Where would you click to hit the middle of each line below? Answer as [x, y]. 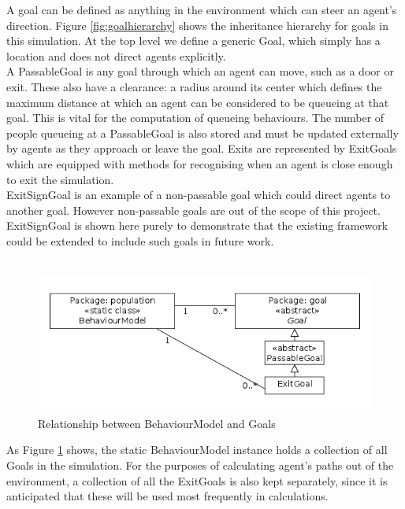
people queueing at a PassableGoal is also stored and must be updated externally [202, 133]
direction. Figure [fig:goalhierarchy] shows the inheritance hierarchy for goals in [197, 25]
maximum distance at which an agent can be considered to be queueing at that [198, 102]
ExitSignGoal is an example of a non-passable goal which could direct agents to [199, 195]
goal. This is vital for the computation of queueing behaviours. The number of [195, 118]
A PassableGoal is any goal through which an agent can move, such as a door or [200, 71]
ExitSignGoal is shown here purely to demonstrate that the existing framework [197, 225]
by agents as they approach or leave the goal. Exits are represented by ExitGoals [202, 148]
